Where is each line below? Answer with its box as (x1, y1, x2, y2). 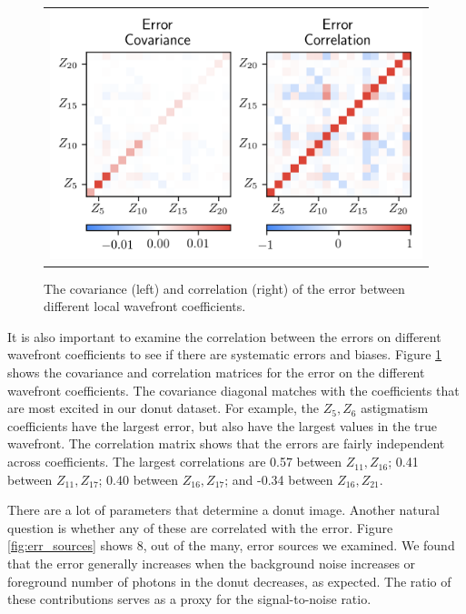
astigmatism (361, 398, 429, 418)
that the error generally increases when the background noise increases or (7, 554, 416, 573)
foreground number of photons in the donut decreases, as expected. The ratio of (7, 571, 451, 590)
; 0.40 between (98, 469, 179, 488)
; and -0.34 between (224, 469, 333, 488)
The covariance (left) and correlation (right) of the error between (44, 278, 405, 297)
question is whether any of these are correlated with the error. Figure (7, 518, 393, 537)
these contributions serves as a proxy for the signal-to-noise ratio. (7, 589, 372, 609)
